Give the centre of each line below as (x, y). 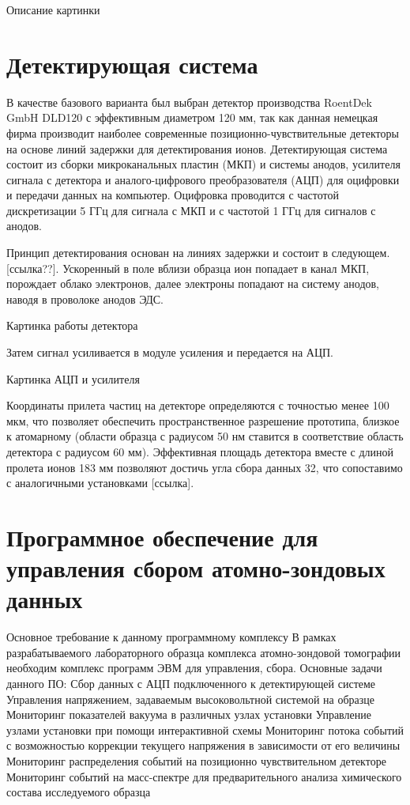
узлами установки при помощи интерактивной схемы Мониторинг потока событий (205, 729)
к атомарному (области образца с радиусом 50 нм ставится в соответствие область (205, 436)
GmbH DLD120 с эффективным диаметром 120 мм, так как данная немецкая (192, 117)
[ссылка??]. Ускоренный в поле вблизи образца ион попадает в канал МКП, (188, 268)
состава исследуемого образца (79, 792)
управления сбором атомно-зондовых (196, 568)
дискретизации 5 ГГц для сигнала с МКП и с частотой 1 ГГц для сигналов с (191, 210)
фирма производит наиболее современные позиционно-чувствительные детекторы (203, 132)
